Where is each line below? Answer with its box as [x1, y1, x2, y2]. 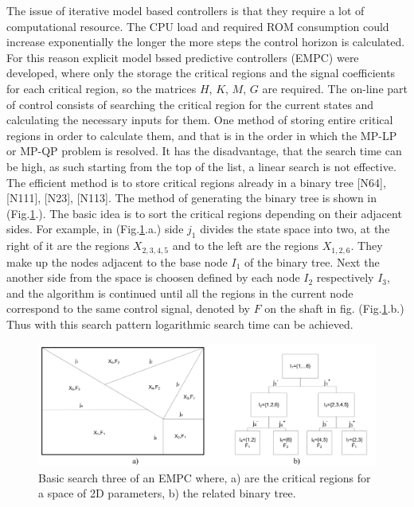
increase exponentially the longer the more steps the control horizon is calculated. [6, 33, 405, 50]
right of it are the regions [6, 237, 130, 254]
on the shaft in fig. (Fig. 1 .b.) [264, 300, 404, 317]
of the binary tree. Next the [244, 253, 380, 270]
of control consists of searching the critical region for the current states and [6, 96, 374, 112]
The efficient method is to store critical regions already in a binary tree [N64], [6, 174, 386, 190]
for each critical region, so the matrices [6, 80, 197, 96]
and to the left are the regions [172, 237, 319, 254]
